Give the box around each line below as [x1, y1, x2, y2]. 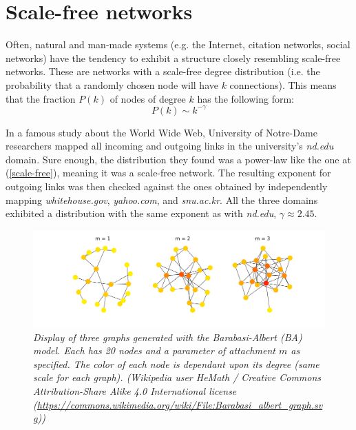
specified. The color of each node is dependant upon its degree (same [33, 356, 320, 371]
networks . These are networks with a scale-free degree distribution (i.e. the [6, 64, 320, 79]
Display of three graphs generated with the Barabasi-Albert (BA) [33, 329, 302, 344]
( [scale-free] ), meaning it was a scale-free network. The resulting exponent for [6, 165, 331, 180]
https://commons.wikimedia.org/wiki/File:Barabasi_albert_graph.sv [36, 397, 323, 411]
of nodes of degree [109, 91, 186, 105]
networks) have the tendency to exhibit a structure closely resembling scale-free [6, 50, 341, 65]
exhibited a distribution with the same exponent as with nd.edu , [6, 206, 277, 221]
